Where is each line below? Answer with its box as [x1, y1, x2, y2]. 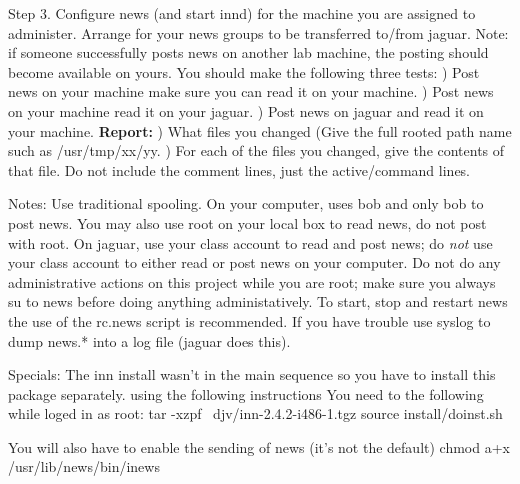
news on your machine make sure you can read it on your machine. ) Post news [8, 81, 494, 102]
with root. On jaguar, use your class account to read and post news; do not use [8, 232, 493, 253]
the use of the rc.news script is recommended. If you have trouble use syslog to [8, 310, 491, 331]
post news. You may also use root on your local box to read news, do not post [8, 212, 487, 233]
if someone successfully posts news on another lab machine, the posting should [8, 42, 489, 63]
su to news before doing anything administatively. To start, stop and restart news [8, 291, 508, 312]
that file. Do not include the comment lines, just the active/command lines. [8, 159, 471, 180]
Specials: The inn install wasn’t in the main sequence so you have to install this [8, 364, 496, 385]
